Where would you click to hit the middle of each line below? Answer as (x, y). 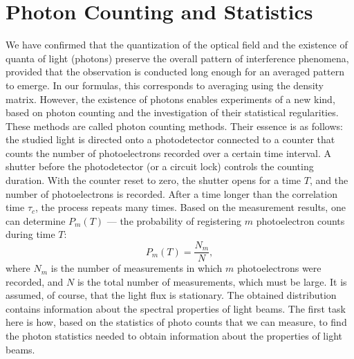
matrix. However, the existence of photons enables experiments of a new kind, (170, 99)
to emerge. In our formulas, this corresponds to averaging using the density (165, 85)
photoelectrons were (279, 268)
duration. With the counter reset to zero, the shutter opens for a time (153, 180)
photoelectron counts (300, 220)
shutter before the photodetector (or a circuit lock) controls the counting (160, 166)
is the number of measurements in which (137, 268)
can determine (36, 220)
